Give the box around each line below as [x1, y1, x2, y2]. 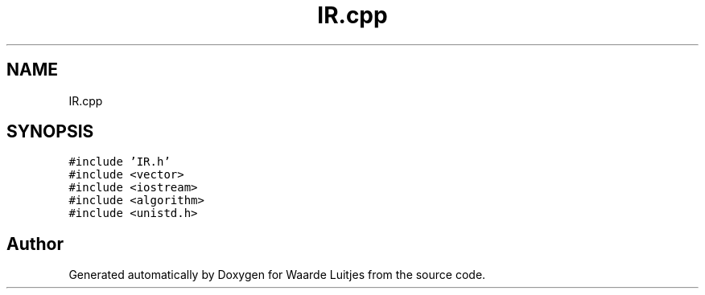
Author [6, 233, 64, 254]
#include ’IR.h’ [68, 155, 171, 169]
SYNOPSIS [6, 121, 94, 142]
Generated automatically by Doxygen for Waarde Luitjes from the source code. [68, 268, 486, 282]
